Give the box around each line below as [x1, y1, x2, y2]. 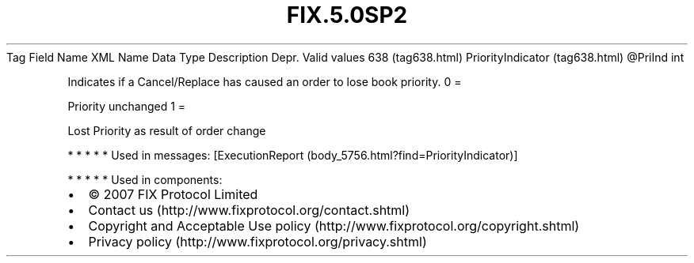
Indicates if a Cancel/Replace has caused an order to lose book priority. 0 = [67, 74, 462, 88]
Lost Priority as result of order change [67, 123, 266, 137]
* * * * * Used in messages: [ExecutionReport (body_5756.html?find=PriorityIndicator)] [67, 148, 518, 162]
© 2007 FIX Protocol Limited [88, 186, 258, 202]
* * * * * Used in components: [67, 172, 223, 186]
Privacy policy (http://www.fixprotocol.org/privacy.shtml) [88, 233, 427, 250]
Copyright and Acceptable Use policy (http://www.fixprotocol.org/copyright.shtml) [88, 217, 580, 234]
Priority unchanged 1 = [67, 99, 186, 113]
